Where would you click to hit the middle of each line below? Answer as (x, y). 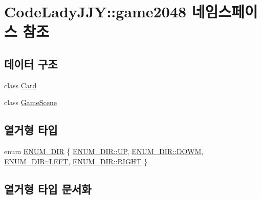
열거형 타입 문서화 (48, 189)
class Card (20, 85)
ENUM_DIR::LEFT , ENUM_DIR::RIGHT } (76, 161)
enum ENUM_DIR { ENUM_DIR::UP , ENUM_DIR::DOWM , (104, 151)
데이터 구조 (31, 64)
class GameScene (30, 102)
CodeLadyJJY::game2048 (95, 11)
